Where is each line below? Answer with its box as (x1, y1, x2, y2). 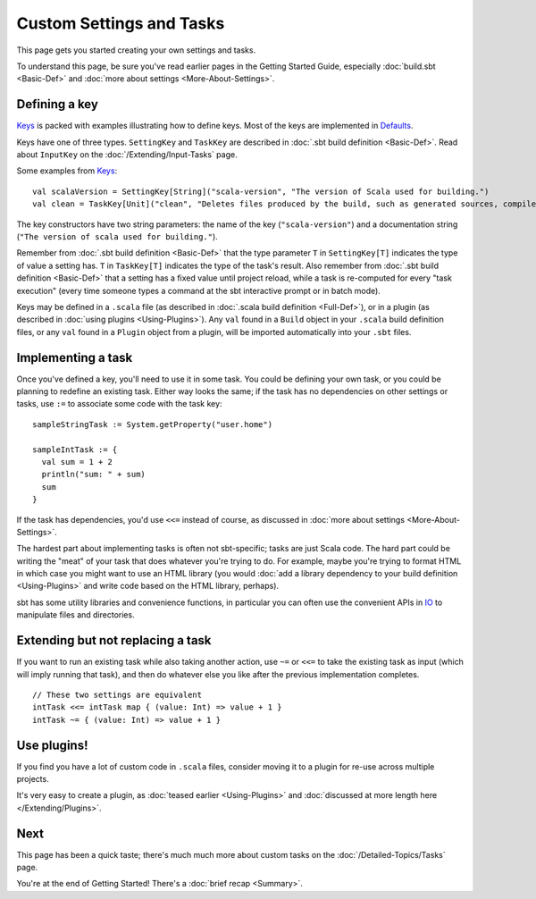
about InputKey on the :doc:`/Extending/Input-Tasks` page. (16, 149, 238, 160)
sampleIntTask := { (32, 444, 118, 455)
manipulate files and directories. (16, 609, 135, 620)
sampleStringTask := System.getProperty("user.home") (32, 419, 272, 429)
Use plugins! (16, 737, 88, 752)
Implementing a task (16, 349, 133, 365)
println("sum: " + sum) (41, 469, 147, 480)
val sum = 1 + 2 (41, 457, 113, 466)
